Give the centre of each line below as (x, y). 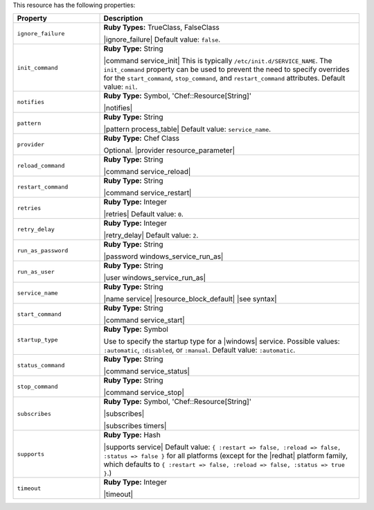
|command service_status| (147, 371)
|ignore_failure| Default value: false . (162, 39)
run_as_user (36, 271)
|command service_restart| (148, 193)
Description (123, 19)
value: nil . (121, 87)
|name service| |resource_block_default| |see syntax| (190, 299)
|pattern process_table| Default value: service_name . (187, 130)
